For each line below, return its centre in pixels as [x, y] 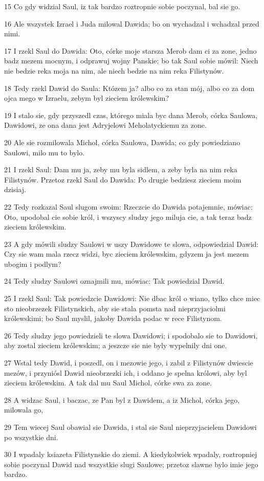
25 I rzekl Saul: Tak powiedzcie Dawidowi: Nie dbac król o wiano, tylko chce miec [132, 298]
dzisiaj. [15, 189]
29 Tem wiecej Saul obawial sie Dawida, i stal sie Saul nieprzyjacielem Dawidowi [130, 427]
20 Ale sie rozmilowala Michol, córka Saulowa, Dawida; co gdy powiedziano [122, 142]
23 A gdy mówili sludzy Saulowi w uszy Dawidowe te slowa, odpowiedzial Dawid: [131, 244]
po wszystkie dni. [31, 437]
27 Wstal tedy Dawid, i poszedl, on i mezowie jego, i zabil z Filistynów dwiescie [129, 363]
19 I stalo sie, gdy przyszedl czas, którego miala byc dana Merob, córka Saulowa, [131, 115]
